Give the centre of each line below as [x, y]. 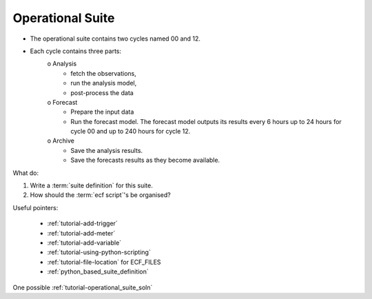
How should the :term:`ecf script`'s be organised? [101, 195]
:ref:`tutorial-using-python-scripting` [99, 252]
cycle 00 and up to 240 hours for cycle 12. [131, 132]
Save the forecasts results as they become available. [145, 160]
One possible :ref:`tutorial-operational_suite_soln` [83, 287]
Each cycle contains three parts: [76, 51]
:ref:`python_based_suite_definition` [98, 271]
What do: [26, 173]
